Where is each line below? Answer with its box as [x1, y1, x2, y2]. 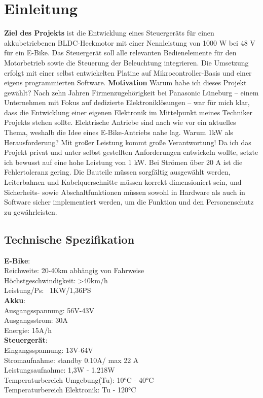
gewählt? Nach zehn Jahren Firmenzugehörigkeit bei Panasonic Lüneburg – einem [4, 87, 259, 97]
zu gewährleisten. [4, 206, 57, 217]
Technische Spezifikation [4, 231, 135, 247]
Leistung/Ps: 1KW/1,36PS [4, 285, 91, 295]
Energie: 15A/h [4, 324, 52, 335]
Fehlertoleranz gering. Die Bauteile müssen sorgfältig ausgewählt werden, [4, 167, 231, 177]
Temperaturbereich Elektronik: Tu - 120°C [4, 384, 136, 395]
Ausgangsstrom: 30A [4, 315, 68, 325]
